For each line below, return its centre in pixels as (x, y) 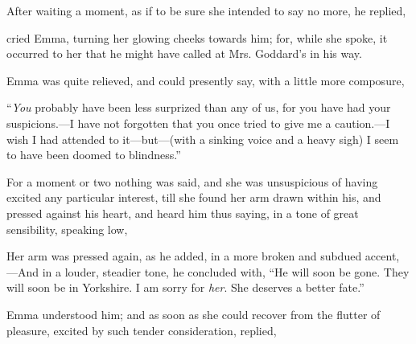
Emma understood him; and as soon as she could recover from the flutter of (194, 314)
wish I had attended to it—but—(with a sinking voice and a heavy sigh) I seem (203, 139)
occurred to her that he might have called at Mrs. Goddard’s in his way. (184, 53)
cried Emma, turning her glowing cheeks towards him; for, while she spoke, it (197, 37)
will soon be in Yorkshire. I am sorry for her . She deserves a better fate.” (185, 287)
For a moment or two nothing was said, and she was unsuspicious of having (192, 181)
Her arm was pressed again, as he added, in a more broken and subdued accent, (203, 256)
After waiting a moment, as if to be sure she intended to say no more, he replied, (206, 10)
